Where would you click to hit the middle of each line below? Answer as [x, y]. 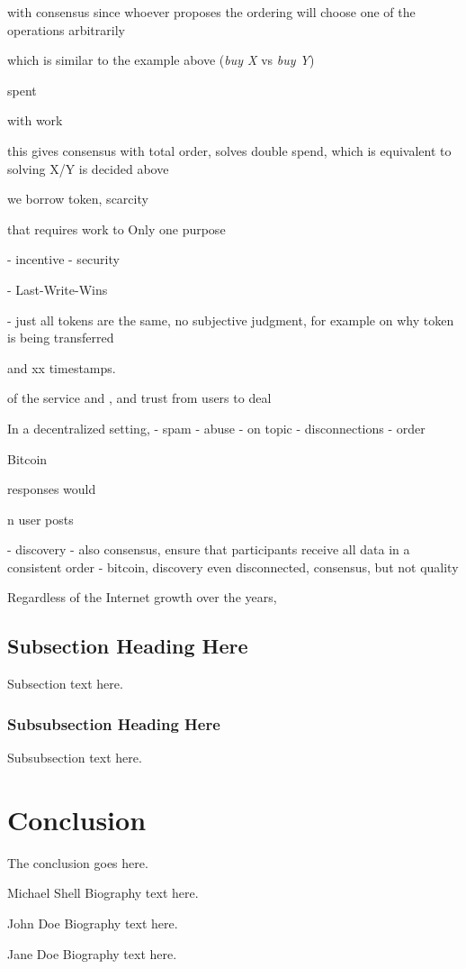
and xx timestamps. [62, 367]
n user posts [40, 519]
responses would [52, 489]
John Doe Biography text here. [93, 923]
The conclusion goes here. [78, 862]
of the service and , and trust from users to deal [139, 398]
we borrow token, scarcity [78, 199]
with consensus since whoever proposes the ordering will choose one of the [211, 12]
